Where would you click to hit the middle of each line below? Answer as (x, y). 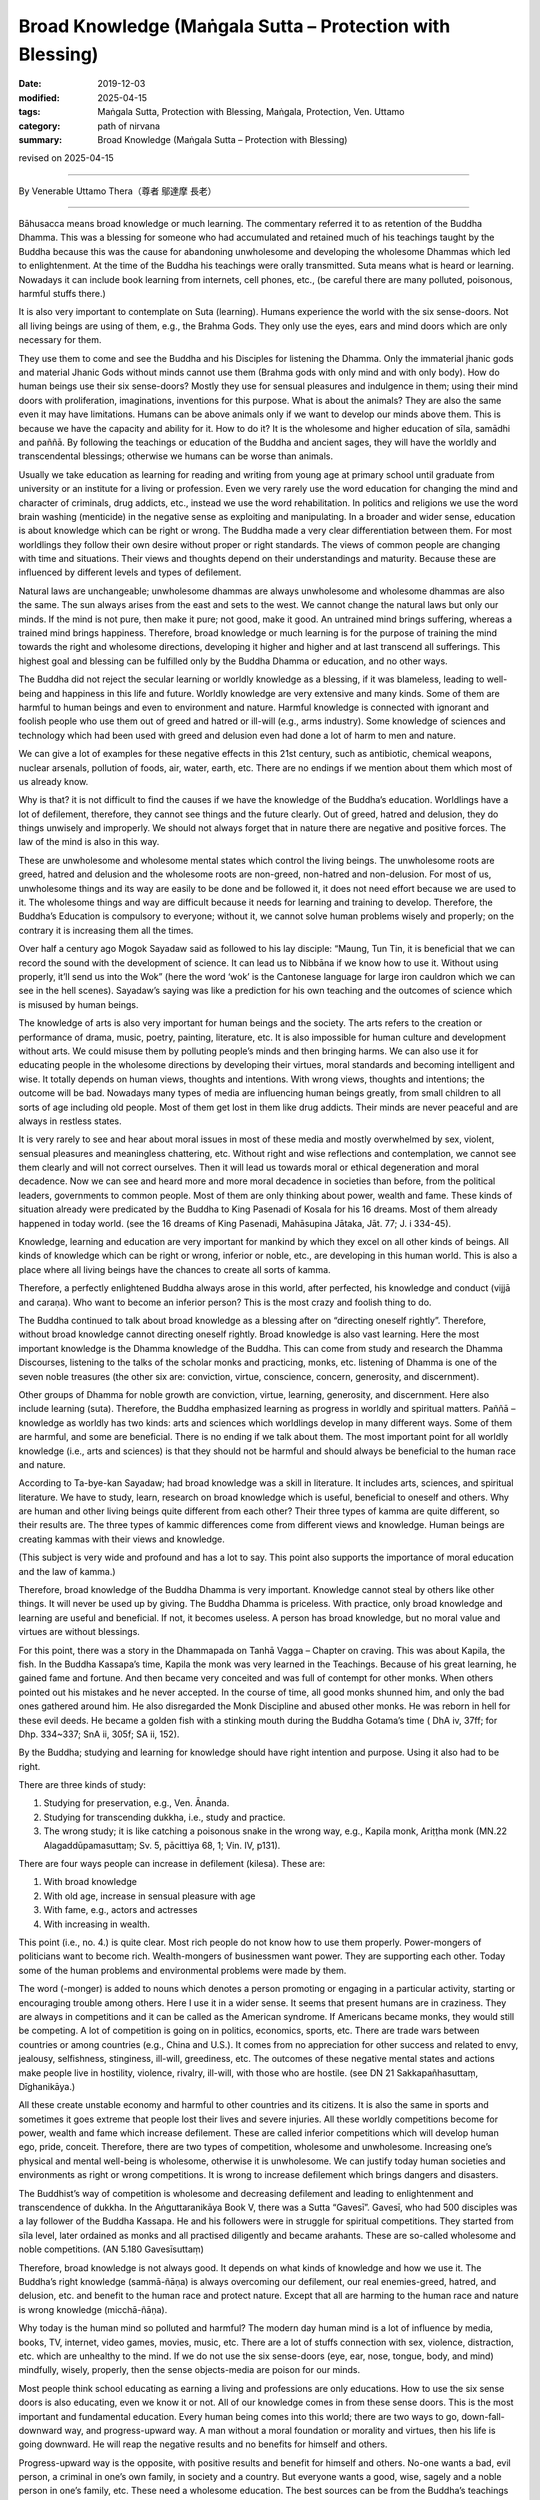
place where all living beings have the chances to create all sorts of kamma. (174, 1269)
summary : (40, 139)
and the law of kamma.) (67, 1571)
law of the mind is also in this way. (89, 842)
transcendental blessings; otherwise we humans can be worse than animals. (176, 456)
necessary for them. (60, 340)
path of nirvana (128, 126)
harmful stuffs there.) (62, 294)
